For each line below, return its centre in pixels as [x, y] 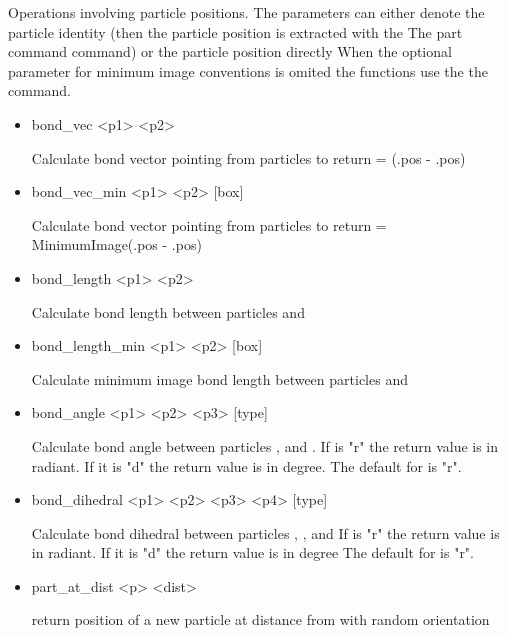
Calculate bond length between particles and [168, 311]
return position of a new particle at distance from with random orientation [260, 619]
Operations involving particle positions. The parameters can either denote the [246, 12]
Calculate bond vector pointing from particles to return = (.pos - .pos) [248, 157]
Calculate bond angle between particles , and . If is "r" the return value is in [265, 445]
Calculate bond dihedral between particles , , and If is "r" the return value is [265, 532]
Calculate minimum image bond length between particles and [219, 378]
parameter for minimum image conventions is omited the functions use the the [248, 70]
